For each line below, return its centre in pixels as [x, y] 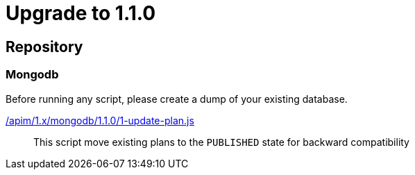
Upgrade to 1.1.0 [81, 13]
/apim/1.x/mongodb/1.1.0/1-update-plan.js [100, 120]
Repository [44, 47]
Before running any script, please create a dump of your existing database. [177, 99]
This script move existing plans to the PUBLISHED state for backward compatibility [221, 142]
